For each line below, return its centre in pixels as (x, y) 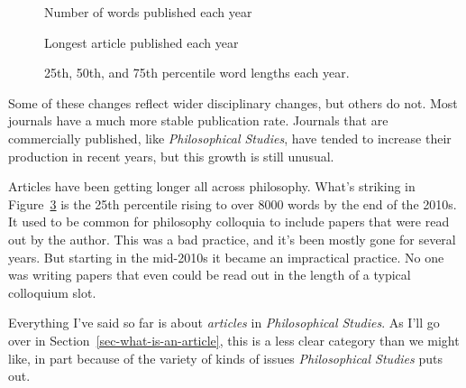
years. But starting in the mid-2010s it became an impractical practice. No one (226, 257)
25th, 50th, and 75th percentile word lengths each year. (197, 73)
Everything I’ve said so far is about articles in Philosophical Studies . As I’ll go (224, 323)
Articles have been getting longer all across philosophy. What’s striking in (212, 186)
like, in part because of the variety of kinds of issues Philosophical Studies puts (225, 358)
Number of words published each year (148, 12)
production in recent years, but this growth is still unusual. (171, 156)
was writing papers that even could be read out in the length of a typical (210, 275)
